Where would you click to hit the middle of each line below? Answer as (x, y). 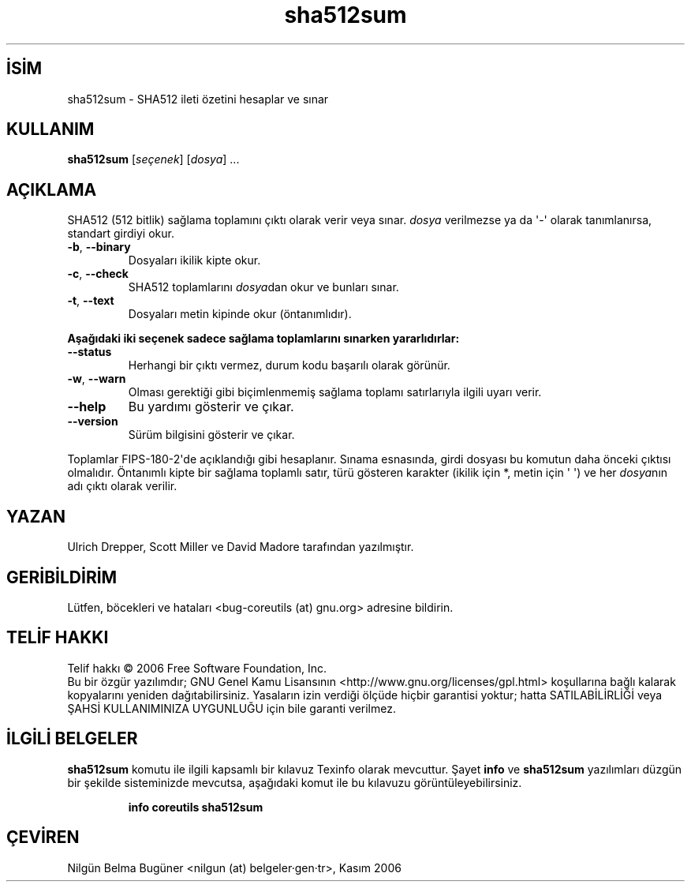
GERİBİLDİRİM (62, 577)
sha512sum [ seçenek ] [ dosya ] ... (153, 159)
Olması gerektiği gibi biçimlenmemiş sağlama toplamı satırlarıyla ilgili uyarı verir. (335, 392)
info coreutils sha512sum (196, 807)
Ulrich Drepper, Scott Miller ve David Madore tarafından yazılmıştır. (241, 547)
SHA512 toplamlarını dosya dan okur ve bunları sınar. (263, 287)
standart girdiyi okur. (121, 234)
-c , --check (98, 274)
